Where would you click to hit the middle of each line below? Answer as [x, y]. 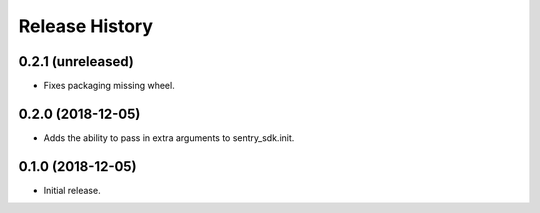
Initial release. [72, 190]
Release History [86, 26]
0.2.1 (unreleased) [76, 61]
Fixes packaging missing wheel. [109, 86]
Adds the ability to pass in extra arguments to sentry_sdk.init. [169, 137]
